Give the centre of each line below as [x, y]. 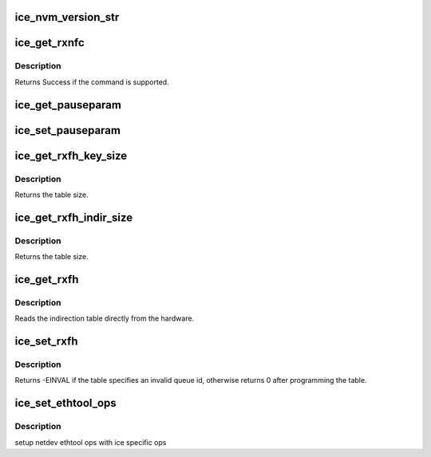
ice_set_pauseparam [68, 130]
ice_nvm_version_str [67, 17]
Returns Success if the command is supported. [92, 82]
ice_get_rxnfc [50, 43]
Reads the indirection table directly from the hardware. [105, 318]
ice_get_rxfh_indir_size [74, 217]
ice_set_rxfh [47, 342]
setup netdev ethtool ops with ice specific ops [91, 442]
